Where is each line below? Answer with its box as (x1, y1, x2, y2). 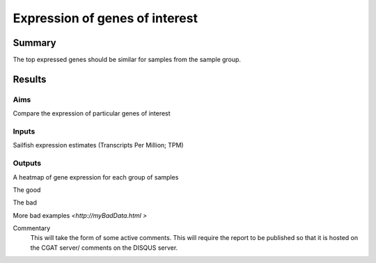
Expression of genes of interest (13, 10, 198, 26)
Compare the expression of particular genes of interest (13, 109, 171, 118)
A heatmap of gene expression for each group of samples (13, 173, 179, 181)
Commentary (13, 224, 51, 232)
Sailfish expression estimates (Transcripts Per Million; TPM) (13, 141, 184, 150)
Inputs (13, 126, 36, 136)
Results (13, 73, 47, 85)
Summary (13, 37, 56, 49)
